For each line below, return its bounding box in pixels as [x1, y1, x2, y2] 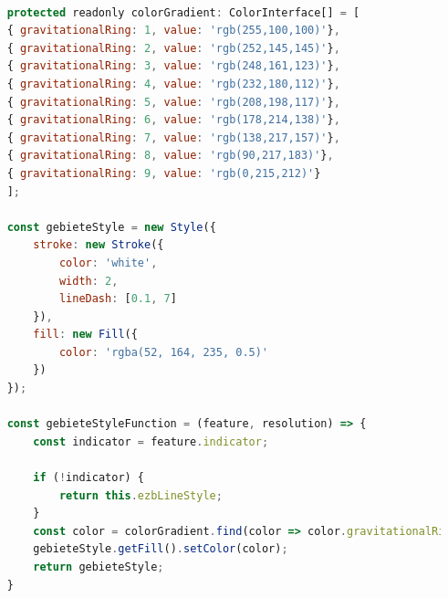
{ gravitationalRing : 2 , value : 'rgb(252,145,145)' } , [6, 41, 340, 55]
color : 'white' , [58, 256, 158, 269]
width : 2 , [58, 274, 119, 288]
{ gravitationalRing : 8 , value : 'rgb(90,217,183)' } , [6, 149, 334, 163]
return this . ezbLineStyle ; [58, 488, 223, 502]
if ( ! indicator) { [33, 471, 145, 485]
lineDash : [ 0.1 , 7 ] [58, 292, 177, 306]
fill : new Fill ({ [33, 328, 138, 341]
